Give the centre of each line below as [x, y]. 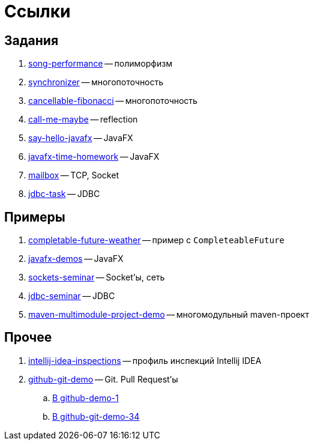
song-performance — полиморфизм [100, 64]
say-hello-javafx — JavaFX [81, 138]
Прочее [28, 338]
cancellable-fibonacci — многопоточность [113, 101]
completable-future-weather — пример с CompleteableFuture [156, 240]
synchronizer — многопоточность [96, 82]
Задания [32, 40]
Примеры [35, 217]
